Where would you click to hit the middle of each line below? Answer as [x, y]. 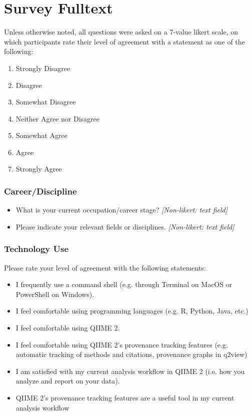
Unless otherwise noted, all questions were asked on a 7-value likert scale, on [121, 32]
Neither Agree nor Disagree [58, 118]
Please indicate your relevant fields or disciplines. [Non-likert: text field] [125, 226]
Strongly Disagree [43, 68]
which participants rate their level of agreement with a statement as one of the [124, 41]
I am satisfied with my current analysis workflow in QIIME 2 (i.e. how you [130, 371]
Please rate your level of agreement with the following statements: [105, 267]
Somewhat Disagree [46, 102]
